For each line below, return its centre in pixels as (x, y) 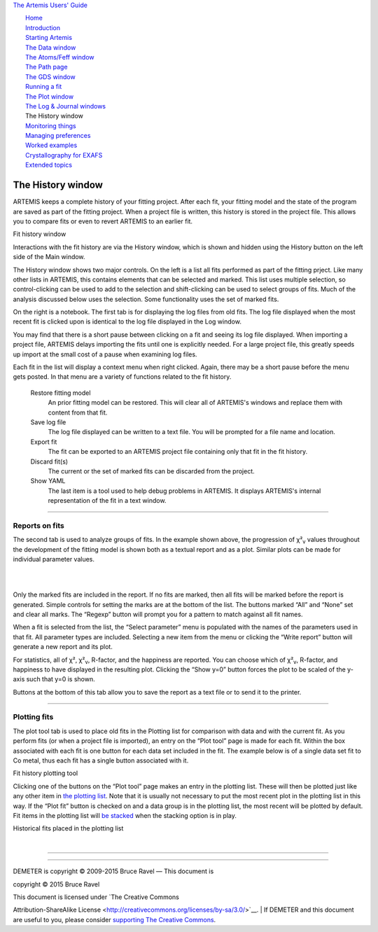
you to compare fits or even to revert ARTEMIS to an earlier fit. (103, 221)
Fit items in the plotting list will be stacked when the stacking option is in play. (125, 815)
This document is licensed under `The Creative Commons (96, 897)
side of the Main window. (49, 257)
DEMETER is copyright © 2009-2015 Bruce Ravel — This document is (113, 871)
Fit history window (40, 234)
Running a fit (44, 87)
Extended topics (49, 165)
